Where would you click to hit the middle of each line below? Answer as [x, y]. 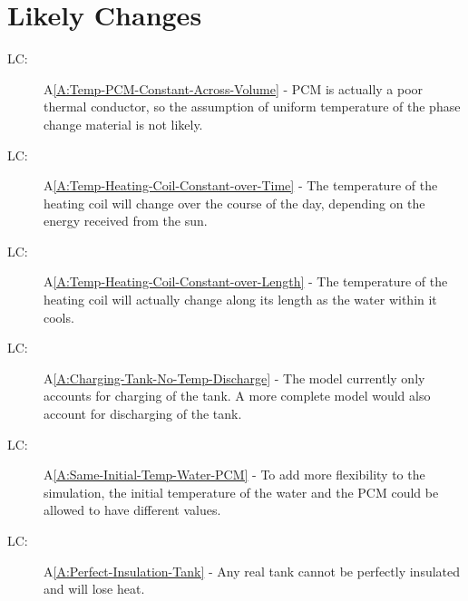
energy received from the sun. [126, 221]
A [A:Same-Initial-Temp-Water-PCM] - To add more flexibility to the [234, 475]
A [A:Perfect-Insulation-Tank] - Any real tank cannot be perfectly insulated [252, 571]
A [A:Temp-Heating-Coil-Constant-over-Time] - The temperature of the [241, 185]
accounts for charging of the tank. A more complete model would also [237, 396]
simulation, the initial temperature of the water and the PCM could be [241, 492]
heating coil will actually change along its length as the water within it [240, 300]
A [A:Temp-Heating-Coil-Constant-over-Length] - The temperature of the [246, 281]
